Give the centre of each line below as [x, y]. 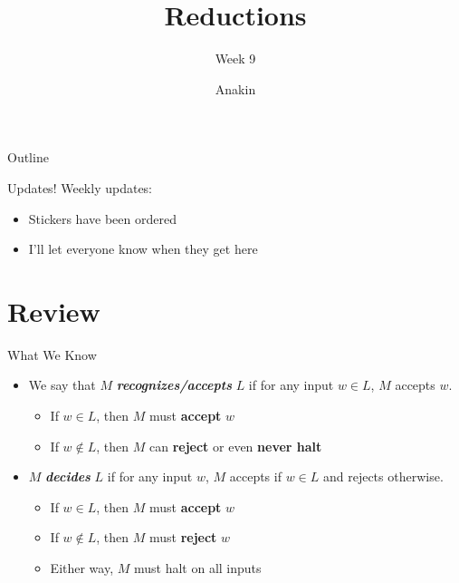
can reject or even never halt [235, 446]
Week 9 [235, 58]
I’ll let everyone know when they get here [143, 249]
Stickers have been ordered [102, 218]
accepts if [255, 476]
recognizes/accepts [174, 385]
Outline [28, 157]
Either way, [82, 567]
